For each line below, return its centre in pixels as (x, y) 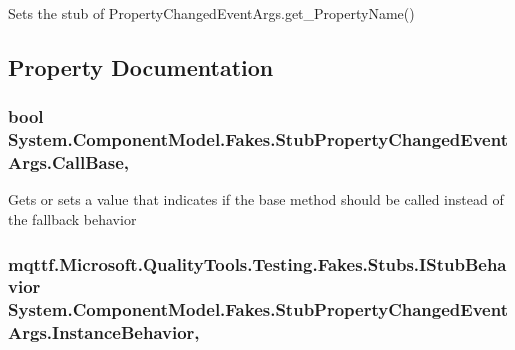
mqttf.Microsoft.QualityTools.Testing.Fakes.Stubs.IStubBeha (257, 263)
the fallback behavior (72, 219)
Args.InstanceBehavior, (104, 332)
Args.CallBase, (68, 162)
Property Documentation (141, 66)
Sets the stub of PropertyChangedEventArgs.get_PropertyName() (211, 13)
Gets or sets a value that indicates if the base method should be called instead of (256, 199)
